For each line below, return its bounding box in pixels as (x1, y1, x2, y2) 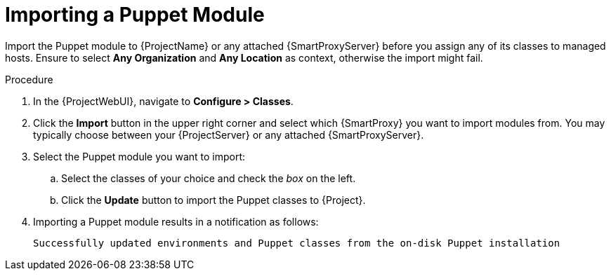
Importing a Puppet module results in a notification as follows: (33, 215, 319, 228)
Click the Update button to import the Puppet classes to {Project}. (61, 193, 366, 206)
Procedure (5, 73, 53, 85)
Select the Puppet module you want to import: (33, 150, 246, 163)
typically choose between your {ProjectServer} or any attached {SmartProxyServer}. (33, 128, 424, 141)
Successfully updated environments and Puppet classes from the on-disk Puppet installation (33, 237, 560, 249)
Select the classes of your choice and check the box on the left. (61, 172, 356, 184)
